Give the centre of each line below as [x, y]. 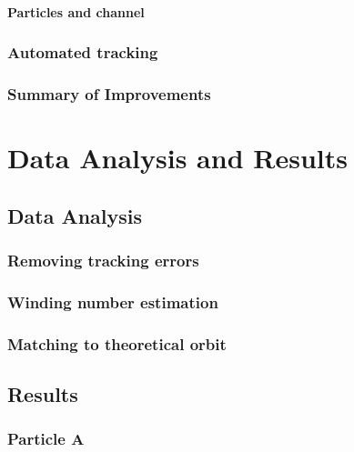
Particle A [46, 439]
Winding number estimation [113, 301]
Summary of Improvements [109, 93]
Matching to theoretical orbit [117, 343]
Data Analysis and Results [177, 158]
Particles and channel [76, 11]
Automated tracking [83, 52]
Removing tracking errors [103, 260]
